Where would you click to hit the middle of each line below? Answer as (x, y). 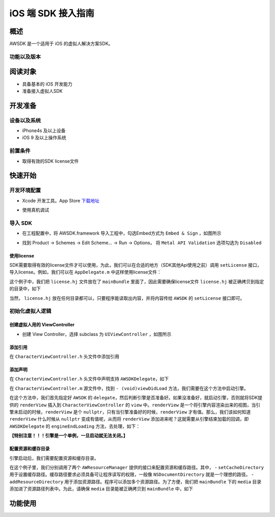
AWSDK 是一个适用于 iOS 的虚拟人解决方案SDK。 (61, 44)
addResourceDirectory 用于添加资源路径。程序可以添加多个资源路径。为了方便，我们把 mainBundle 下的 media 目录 (135, 481)
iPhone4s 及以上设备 (44, 131)
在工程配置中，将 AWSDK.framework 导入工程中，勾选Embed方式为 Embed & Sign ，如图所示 (122, 233)
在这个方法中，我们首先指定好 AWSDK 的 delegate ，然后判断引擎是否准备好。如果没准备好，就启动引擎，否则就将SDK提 (136, 398)
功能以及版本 (25, 57)
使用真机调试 (36, 210)
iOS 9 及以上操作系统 (44, 138)
